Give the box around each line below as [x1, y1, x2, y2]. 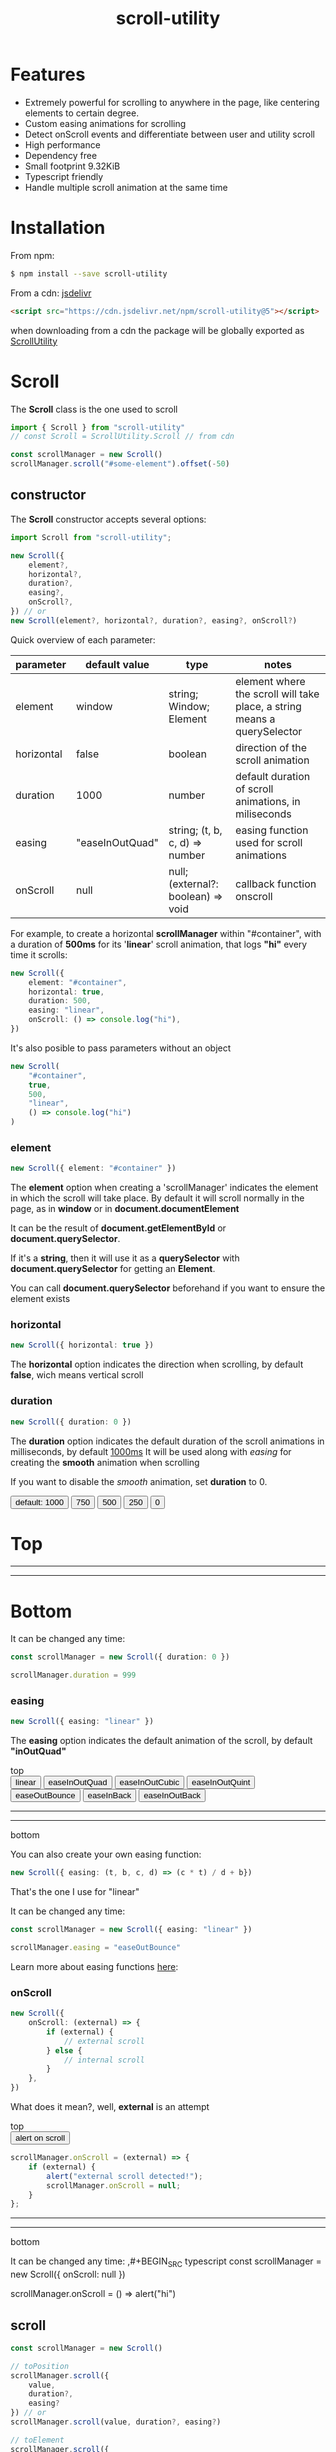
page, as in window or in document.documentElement [10, 1203, 240, 1215]
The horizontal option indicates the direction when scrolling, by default [10, 1358, 304, 1371]
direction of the [234, 740, 308, 754]
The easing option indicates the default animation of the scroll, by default [10, 1735, 313, 1747]
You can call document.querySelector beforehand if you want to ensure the [10, 1282, 326, 1294]
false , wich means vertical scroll [10, 1369, 144, 1381]
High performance [24, 138, 101, 151]
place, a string [234, 699, 302, 713]
